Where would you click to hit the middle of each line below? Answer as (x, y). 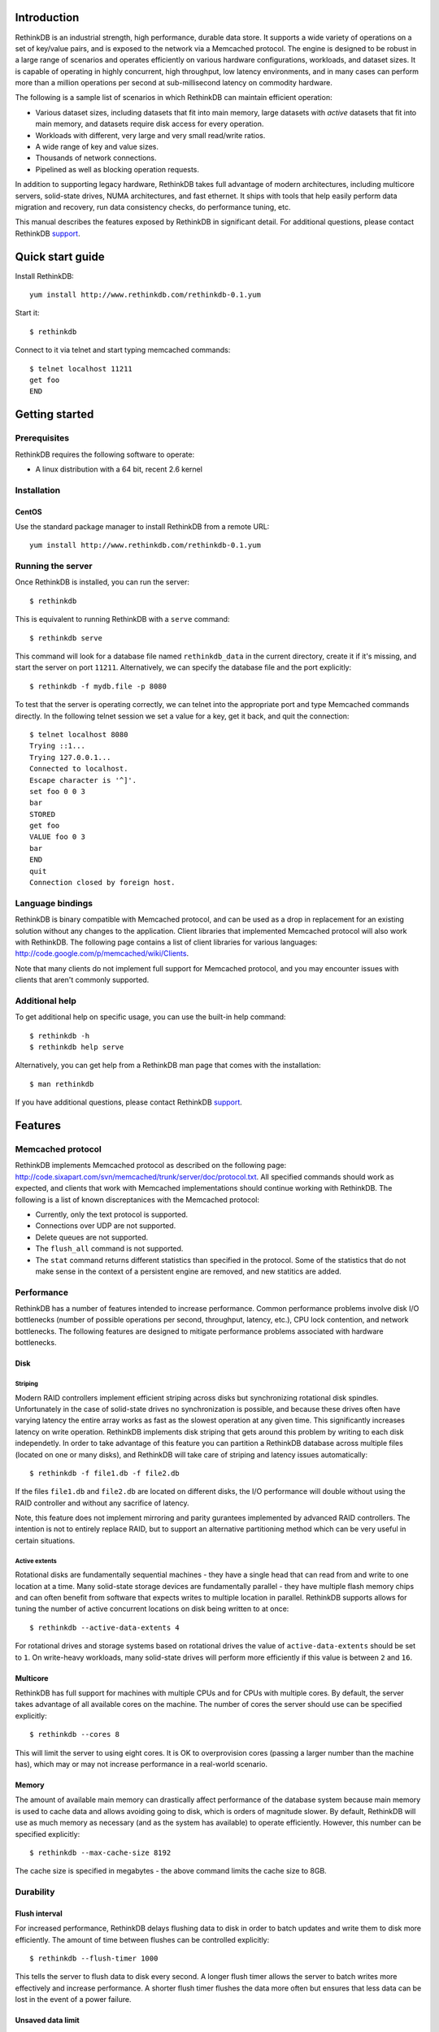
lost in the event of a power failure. (73, 1999)
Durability (35, 1892)
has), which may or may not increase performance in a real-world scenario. (141, 1764)
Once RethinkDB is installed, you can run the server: (102, 582)
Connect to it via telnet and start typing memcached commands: (123, 350)
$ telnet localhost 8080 (79, 734)
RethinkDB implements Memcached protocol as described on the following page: (151, 1166)
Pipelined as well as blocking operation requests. (117, 169)
